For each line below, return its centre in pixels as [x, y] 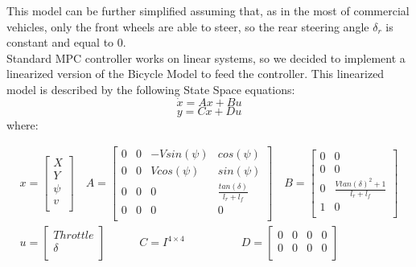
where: [23, 124]
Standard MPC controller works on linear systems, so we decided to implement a [206, 58]
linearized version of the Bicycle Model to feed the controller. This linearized [196, 74]
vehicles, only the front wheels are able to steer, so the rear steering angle [188, 26]
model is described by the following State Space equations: [151, 89]
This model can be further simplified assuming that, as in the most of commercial [208, 10]
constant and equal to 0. [66, 42]
